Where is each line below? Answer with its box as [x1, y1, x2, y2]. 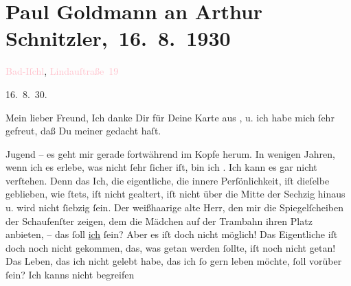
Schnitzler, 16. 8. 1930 [5, 24, 231, 52]
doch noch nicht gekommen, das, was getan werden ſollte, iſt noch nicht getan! [5, 240, 336, 254]
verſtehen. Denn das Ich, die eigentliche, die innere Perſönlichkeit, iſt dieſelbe [5, 173, 330, 187]
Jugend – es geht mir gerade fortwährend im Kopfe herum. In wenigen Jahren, [5, 146, 335, 160]
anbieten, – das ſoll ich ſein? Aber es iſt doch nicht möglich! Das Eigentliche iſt [5, 227, 338, 241]
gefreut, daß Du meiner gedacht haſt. [5, 123, 161, 138]
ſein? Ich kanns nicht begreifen [5, 267, 135, 282]
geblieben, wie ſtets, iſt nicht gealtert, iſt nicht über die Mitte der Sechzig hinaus [5, 187, 346, 201]
